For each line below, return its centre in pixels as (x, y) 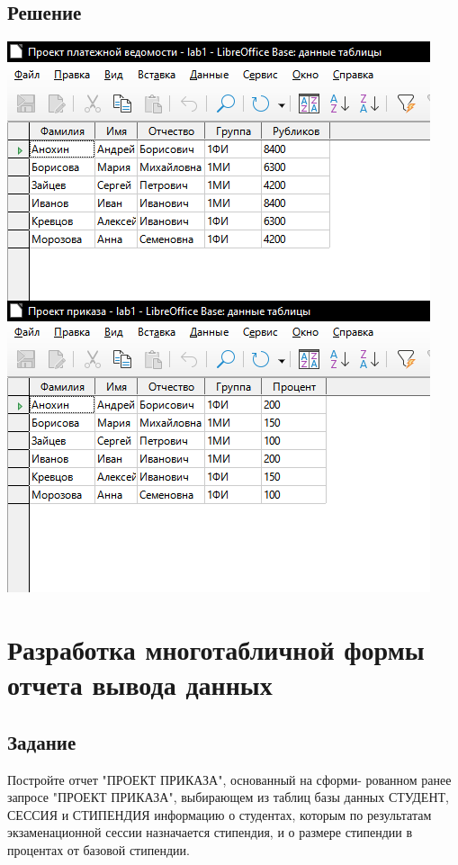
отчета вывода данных (140, 685)
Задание (42, 741)
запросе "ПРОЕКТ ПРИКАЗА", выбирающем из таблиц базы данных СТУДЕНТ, (228, 797)
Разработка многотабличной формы (216, 649)
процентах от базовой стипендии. (99, 849)
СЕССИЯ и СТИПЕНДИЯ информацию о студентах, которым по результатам (220, 814)
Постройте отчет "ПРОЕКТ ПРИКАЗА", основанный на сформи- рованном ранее (229, 779)
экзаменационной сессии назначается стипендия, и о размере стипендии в (210, 832)
